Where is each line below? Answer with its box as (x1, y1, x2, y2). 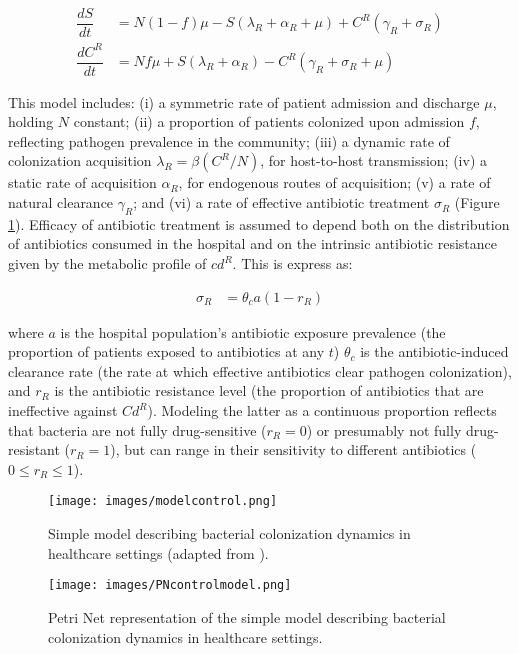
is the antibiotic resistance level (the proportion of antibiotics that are (54, 380, 484, 401)
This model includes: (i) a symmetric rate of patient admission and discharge (8, 91, 480, 112)
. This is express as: (232, 253, 353, 274)
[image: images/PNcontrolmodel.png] (48, 578, 292, 593)
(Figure (454, 192, 500, 213)
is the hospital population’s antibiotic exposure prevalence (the (60, 321, 446, 342)
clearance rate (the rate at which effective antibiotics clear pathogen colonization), (8, 360, 512, 381)
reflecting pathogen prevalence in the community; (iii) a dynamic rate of (8, 130, 450, 151)
